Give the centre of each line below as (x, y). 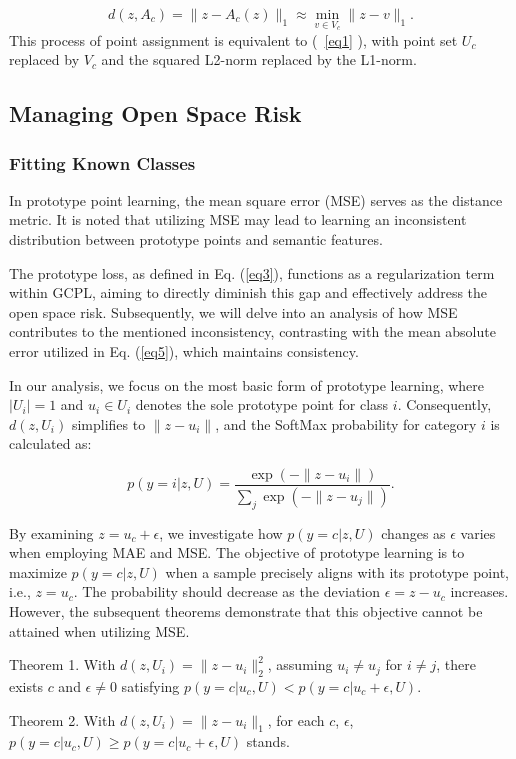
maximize (38, 571)
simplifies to (108, 423)
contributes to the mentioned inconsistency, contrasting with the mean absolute (252, 331)
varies (478, 532)
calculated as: (50, 443)
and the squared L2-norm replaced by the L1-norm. (259, 59)
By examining (51, 532)
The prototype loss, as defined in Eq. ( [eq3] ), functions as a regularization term (252, 272)
